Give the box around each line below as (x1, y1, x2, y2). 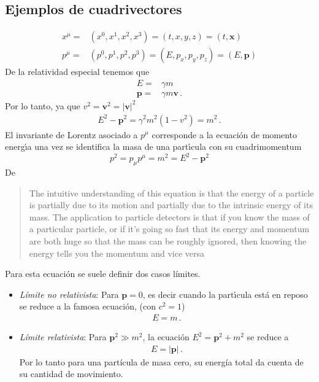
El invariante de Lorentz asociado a (5, 128, 138, 141)
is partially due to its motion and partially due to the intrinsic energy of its (29, 198, 313, 211)
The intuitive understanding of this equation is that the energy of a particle (29, 186, 314, 199)
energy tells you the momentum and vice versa (29, 246, 205, 259)
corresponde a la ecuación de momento (152, 128, 298, 141)
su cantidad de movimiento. (19, 367, 123, 380)
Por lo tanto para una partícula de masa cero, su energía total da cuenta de (19, 355, 304, 368)
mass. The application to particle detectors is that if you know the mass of (29, 210, 310, 223)
